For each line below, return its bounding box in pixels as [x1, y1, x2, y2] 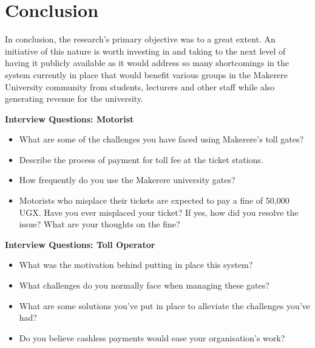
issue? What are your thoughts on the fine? [19, 218, 180, 230]
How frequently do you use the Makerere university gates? [19, 173, 235, 186]
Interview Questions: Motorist [5, 112, 134, 125]
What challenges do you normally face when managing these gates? [19, 279, 269, 292]
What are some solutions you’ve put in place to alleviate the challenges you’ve [19, 299, 310, 312]
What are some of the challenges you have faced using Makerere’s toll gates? [19, 133, 304, 146]
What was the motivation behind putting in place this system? [19, 258, 253, 271]
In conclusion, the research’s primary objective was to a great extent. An [5, 33, 276, 45]
